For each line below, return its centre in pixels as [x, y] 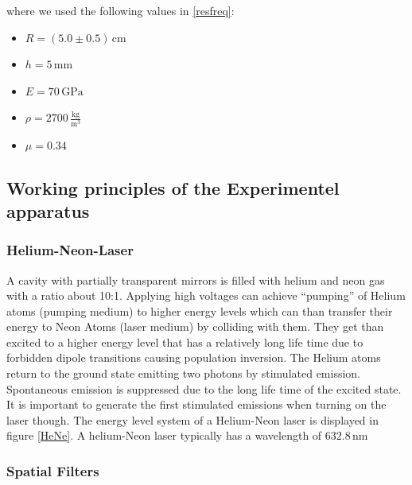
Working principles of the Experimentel [173, 187]
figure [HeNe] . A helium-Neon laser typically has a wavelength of [164, 435]
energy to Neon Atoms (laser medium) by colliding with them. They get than [195, 326]
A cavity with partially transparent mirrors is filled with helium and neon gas [196, 279]
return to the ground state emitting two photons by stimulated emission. [184, 373]
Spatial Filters [53, 470]
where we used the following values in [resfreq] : [120, 10]
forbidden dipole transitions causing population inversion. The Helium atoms [194, 357]
